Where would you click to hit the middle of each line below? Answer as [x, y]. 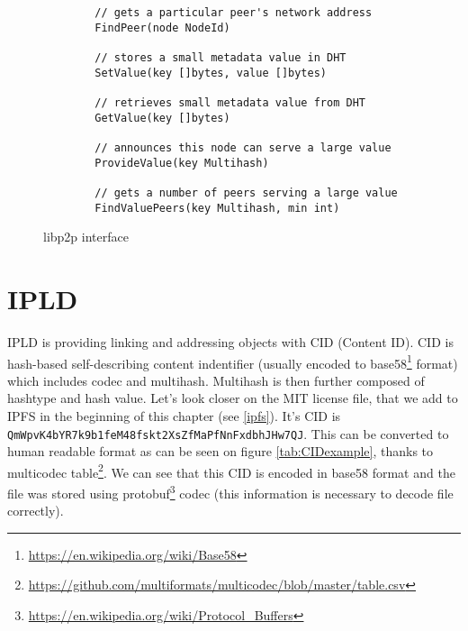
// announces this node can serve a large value [243, 147]
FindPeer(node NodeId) [162, 27]
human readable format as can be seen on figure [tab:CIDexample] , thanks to [220, 451]
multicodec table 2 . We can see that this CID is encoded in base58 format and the [231, 471]
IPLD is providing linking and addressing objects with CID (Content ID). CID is [230, 341]
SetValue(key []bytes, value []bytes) [211, 73]
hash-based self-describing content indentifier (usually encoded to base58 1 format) [233, 361]
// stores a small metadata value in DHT [220, 57]
